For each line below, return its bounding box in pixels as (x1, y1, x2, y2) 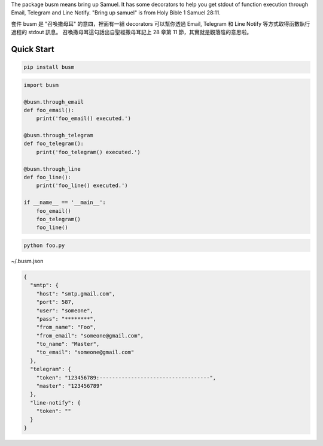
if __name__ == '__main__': (23, 199, 106, 206)
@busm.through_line (23, 165, 81, 172)
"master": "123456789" (36, 382, 103, 390)
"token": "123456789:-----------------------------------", (36, 374, 217, 381)
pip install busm (23, 64, 75, 71)
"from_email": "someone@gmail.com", (36, 332, 144, 339)
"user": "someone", (36, 307, 94, 314)
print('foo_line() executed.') (36, 182, 128, 189)
